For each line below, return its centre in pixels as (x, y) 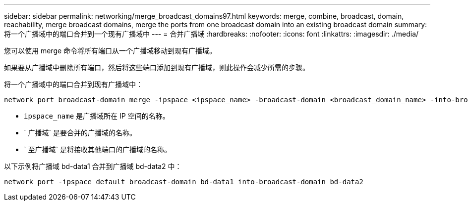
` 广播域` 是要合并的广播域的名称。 (80, 133)
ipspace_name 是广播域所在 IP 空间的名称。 (97, 116)
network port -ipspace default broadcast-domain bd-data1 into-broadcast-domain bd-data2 (184, 182)
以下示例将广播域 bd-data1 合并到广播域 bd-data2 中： (93, 166)
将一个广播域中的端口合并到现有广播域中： (73, 84)
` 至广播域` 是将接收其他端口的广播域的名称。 (97, 149)
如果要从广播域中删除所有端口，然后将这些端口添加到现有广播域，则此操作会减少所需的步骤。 (157, 67)
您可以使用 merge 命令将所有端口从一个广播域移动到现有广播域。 (110, 51)
